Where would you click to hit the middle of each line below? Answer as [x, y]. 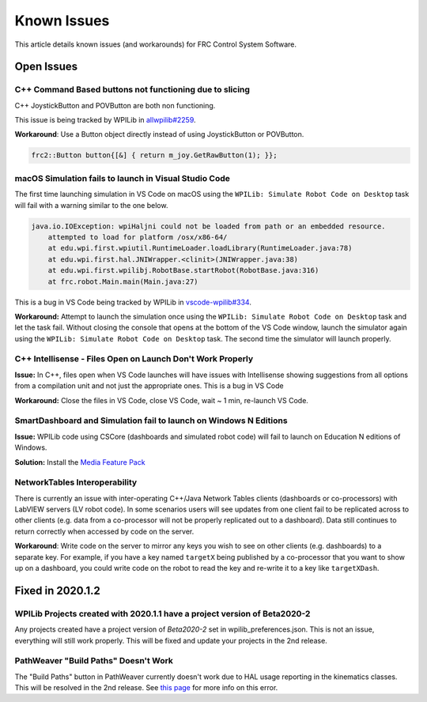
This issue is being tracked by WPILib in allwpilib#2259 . [106, 120]
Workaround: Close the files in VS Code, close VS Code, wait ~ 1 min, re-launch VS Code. [161, 400]
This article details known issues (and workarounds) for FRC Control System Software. [155, 44]
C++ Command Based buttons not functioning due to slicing [132, 89]
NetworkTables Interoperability [76, 482]
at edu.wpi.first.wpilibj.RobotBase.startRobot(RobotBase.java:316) [183, 270]
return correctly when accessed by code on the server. [104, 531]
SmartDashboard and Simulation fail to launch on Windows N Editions [151, 421]
